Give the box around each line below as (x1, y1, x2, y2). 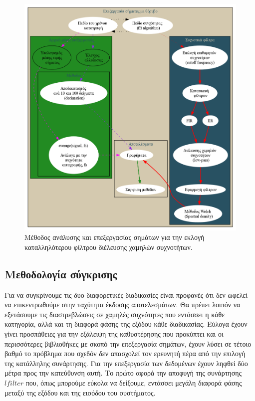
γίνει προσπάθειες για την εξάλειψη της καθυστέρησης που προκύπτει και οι (4, 329, 224, 339)
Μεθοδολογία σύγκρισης (4, 266, 117, 281)
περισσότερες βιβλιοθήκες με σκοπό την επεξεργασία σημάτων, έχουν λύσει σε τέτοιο (4, 338, 252, 349)
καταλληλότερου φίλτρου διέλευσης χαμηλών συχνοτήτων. (24, 241, 193, 252)
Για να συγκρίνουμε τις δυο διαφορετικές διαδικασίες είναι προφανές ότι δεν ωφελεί (4, 289, 248, 300)
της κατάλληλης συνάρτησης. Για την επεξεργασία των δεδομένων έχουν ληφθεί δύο (4, 358, 248, 368)
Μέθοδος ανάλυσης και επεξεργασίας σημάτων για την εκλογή (24, 232, 205, 242)
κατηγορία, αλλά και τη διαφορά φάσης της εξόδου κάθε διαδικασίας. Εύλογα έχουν (4, 319, 248, 329)
